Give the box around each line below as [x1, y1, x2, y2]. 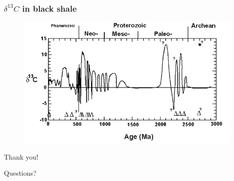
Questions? [4, 168, 37, 178]
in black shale [22, 2, 77, 14]
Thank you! [4, 151, 39, 162]
